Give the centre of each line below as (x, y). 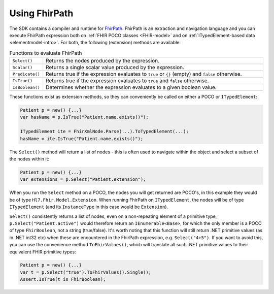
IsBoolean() (26, 87)
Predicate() (26, 74)
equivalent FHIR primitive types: (43, 252)
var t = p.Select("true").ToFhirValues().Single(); (86, 272)
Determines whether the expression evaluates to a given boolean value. (131, 87)
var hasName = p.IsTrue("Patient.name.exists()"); (84, 117)
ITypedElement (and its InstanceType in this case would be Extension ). (89, 207)
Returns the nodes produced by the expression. (103, 61)
